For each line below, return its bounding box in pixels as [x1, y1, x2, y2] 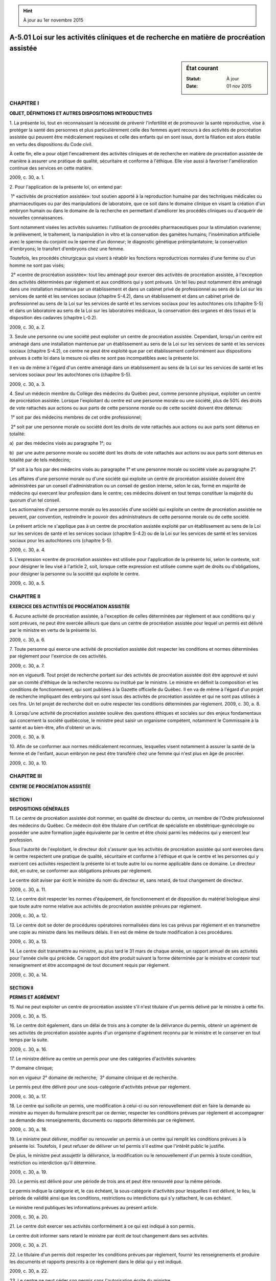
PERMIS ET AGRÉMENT [9, 994, 60, 1000]
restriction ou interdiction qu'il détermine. [9, 1160, 97, 1166]
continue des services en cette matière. [9, 165, 93, 171]
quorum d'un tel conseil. [9, 497, 61, 503]
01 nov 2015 [226, 82, 252, 89]
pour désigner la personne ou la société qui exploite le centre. [9, 570, 140, 576]
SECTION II [9, 984, 33, 991]
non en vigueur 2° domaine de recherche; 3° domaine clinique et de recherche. [9, 1074, 178, 1081]
